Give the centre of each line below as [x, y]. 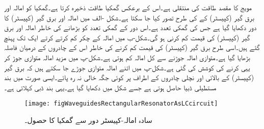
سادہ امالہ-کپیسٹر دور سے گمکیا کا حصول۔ [88, 120]
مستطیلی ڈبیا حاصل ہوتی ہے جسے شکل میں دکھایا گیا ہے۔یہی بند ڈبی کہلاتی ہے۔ [110, 87]
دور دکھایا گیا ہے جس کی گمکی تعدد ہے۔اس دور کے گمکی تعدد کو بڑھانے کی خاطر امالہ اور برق [130, 27]
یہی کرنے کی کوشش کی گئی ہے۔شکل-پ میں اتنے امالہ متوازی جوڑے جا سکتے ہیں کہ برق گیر [127, 67]
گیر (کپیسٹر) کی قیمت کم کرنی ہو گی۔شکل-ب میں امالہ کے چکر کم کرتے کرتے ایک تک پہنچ [127, 37]
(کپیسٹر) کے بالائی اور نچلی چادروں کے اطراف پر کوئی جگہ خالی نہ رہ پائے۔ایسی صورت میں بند [129, 77]
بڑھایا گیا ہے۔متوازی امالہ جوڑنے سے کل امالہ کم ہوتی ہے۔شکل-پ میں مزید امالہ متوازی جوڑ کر [127, 57]
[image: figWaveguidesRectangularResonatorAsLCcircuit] [121, 104]
